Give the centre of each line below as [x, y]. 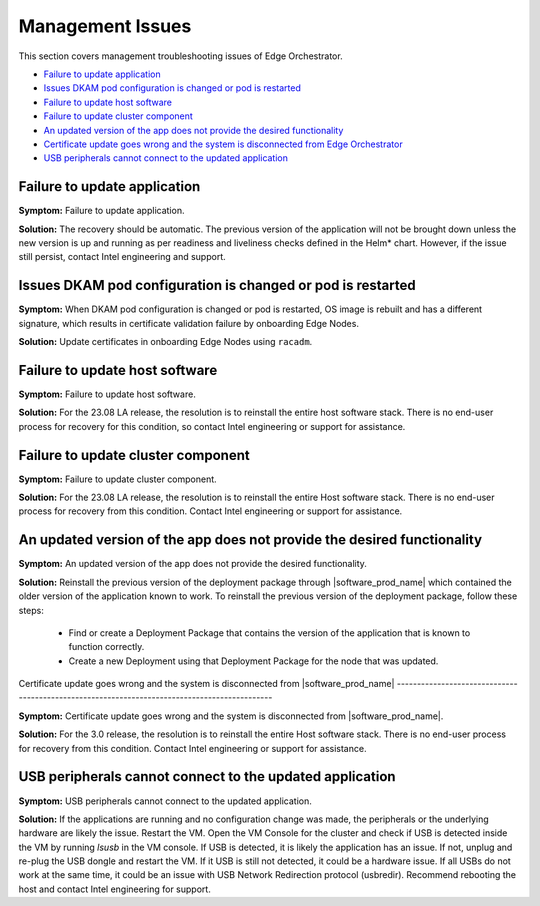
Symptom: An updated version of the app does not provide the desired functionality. [192, 564]
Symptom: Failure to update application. [101, 211]
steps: [31, 610]
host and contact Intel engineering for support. [115, 889]
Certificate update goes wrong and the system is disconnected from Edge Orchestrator [223, 144]
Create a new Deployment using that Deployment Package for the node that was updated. [253, 661]
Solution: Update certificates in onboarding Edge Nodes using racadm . [165, 342]
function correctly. [106, 647]
